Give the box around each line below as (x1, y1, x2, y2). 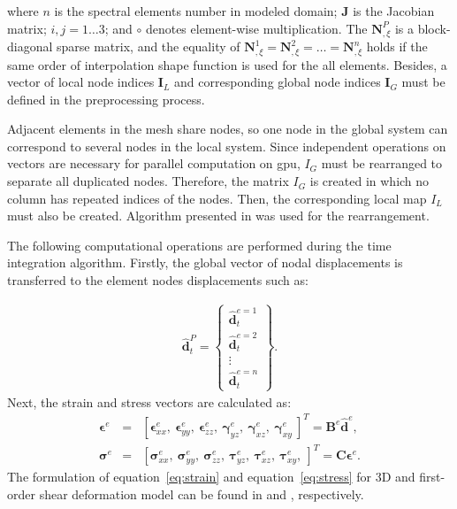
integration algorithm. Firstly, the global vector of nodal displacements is (7, 253, 403, 272)
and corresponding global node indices (174, 73, 381, 91)
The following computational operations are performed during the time (7, 235, 392, 254)
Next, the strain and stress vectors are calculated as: (7, 392, 292, 411)
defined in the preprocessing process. (7, 89, 205, 108)
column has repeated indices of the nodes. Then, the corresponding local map (7, 189, 427, 207)
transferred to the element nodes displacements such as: (7, 271, 308, 289)
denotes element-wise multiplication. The (145, 19, 368, 37)
